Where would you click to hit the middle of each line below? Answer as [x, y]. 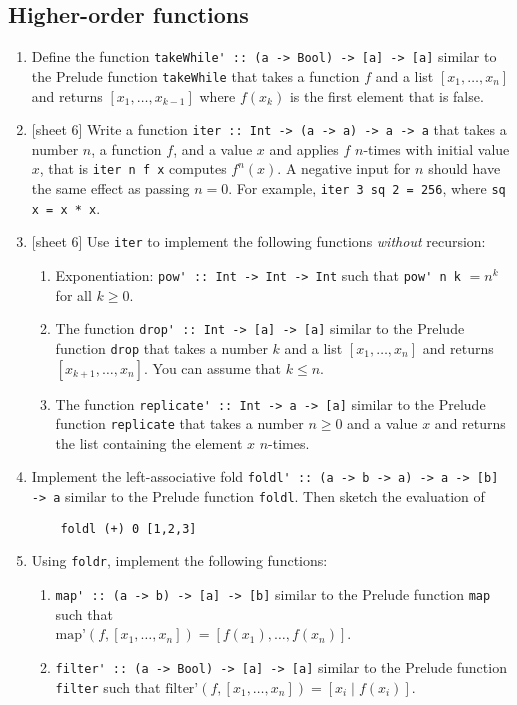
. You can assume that [213, 367]
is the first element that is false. [386, 95]
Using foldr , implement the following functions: [179, 560]
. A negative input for [344, 168]
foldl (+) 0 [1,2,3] [128, 528]
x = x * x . [66, 207]
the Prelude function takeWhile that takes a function [195, 75]
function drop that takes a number [161, 347]
